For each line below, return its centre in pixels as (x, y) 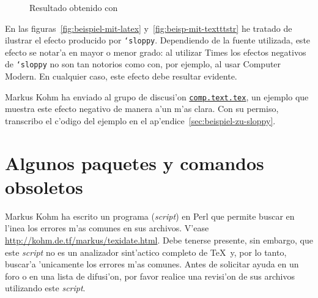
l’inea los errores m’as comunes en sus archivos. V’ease (107, 228)
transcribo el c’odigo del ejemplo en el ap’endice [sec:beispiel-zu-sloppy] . (140, 120)
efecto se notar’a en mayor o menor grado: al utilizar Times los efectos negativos (156, 52)
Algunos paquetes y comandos (135, 162)
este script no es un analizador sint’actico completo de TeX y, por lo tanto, (146, 252)
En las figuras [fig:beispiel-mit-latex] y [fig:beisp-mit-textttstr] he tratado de (149, 28)
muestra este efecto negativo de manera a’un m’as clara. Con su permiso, (142, 109)
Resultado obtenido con (74, 7)
